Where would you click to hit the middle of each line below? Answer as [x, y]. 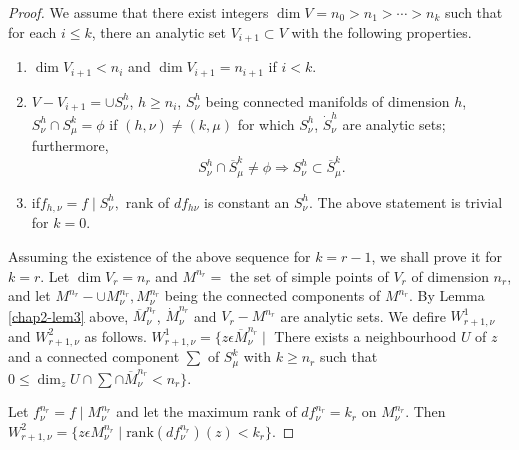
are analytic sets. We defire [363, 315]
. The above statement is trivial [406, 201]
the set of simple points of [309, 275]
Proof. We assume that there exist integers [138, 12]
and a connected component [94, 356]
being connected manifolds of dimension [327, 100]
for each [32, 31]
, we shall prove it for [436, 255]
